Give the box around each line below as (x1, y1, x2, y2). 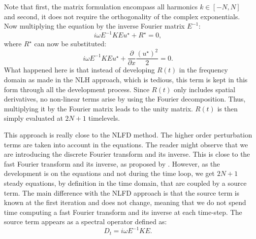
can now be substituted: (34, 38, 106, 49)
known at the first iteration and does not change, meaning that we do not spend (4, 197, 246, 207)
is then (217, 103, 238, 113)
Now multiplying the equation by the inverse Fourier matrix (4, 21, 185, 31)
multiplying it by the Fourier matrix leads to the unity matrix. (4, 103, 193, 113)
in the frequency (179, 65, 228, 75)
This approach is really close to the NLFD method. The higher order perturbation (4, 130, 252, 139)
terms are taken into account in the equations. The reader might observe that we (4, 139, 248, 149)
